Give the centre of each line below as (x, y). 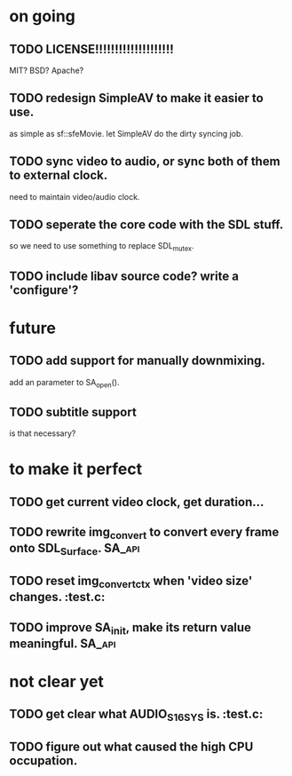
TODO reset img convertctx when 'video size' (131, 582)
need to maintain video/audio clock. (75, 196)
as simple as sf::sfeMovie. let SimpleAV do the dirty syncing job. (126, 133)
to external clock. (59, 175)
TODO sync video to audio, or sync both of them (145, 162)
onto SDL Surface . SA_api (75, 550)
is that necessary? (43, 433)
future (32, 328)
